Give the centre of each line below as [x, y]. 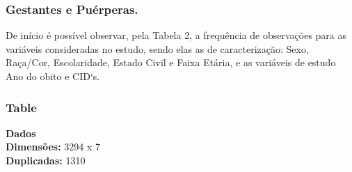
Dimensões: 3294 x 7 [53, 147]
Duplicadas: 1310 [46, 160]
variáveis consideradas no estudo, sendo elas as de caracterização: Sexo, [157, 48]
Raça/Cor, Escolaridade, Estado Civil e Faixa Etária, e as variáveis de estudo [171, 62]
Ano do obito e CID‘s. [53, 76]
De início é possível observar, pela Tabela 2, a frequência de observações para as [176, 35]
